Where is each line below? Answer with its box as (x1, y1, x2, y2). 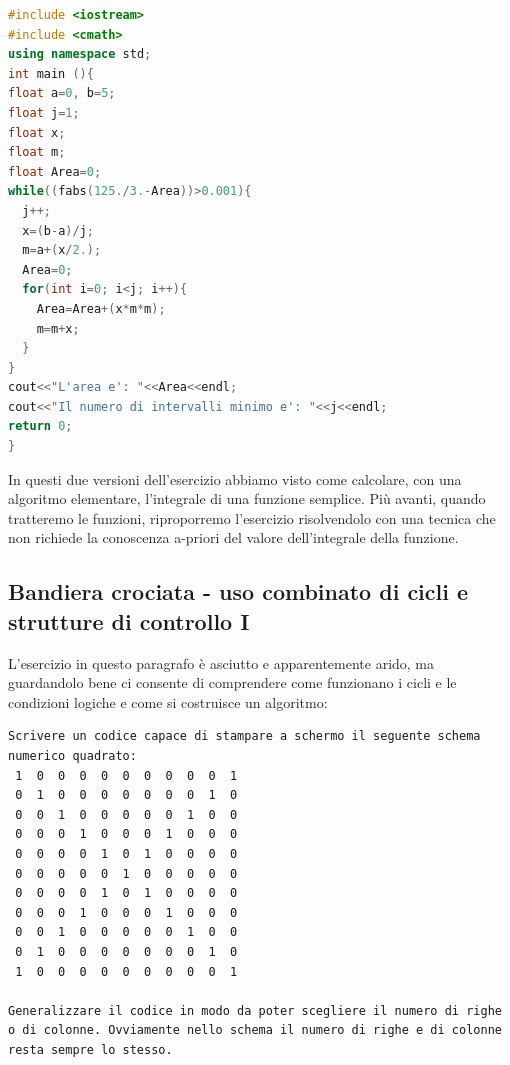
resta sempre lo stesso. (8, 1042, 173, 1057)
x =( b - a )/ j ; (22, 223, 94, 238)
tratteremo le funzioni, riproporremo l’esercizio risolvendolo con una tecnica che (8, 507, 496, 528)
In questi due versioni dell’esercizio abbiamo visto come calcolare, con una (8, 468, 462, 489)
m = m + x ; (36, 321, 80, 336)
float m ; (8, 145, 66, 160)
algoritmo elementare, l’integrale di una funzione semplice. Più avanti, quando (8, 488, 486, 509)
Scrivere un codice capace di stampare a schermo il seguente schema (8, 729, 481, 744)
